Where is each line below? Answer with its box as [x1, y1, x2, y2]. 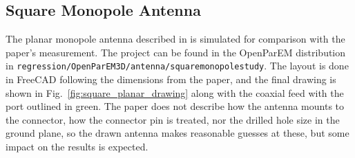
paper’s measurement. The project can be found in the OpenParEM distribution [6, 45, 346, 59]
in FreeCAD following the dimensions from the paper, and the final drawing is [6, 72, 336, 87]
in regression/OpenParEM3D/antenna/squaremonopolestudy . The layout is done [6, 58, 349, 73]
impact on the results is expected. [6, 139, 148, 154]
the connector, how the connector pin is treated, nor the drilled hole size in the [6, 112, 340, 126]
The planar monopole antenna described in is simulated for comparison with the [6, 32, 345, 46]
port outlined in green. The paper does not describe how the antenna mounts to [6, 99, 345, 113]
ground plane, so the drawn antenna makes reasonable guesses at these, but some [6, 126, 349, 140]
